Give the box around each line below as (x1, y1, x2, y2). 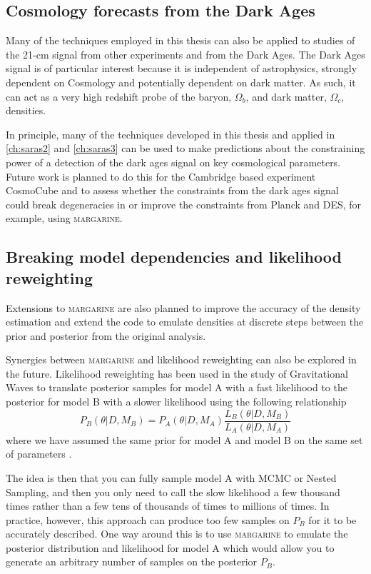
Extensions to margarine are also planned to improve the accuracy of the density (6, 300, 361, 315)
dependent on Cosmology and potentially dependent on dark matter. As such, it (6, 74, 356, 89)
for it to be (308, 512, 357, 527)
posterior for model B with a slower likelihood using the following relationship (6, 394, 347, 409)
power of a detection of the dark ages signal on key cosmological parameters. (6, 154, 341, 169)
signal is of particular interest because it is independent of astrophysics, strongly (6, 61, 357, 76)
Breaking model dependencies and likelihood (6, 246, 342, 268)
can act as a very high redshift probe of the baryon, (6, 89, 232, 104)
